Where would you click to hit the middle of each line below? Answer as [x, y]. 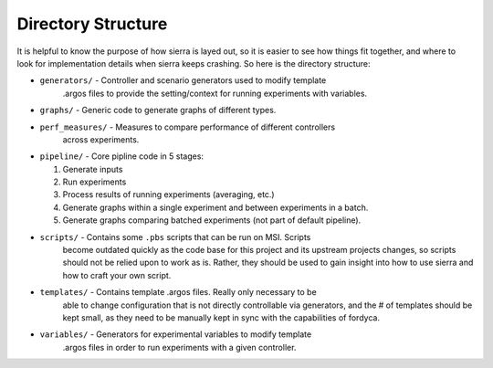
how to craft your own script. [117, 275]
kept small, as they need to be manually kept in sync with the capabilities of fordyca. [221, 317]
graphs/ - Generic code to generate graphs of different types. [158, 110]
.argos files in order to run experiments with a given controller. [179, 347]
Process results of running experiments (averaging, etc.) [168, 195]
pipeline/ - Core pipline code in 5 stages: [122, 156]
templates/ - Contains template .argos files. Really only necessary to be [178, 292]
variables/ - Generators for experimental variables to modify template [176, 334]
